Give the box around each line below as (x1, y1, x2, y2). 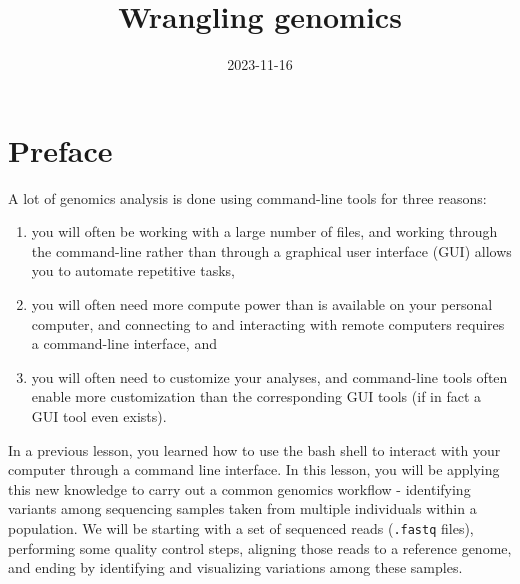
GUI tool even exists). (31, 406, 167, 426)
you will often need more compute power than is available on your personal (31, 294, 493, 315)
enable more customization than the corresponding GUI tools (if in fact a (31, 386, 482, 407)
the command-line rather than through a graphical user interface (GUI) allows (31, 240, 512, 261)
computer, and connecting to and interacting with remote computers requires (31, 313, 505, 334)
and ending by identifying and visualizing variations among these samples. (8, 557, 463, 578)
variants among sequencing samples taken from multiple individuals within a (8, 498, 477, 519)
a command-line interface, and (31, 333, 217, 354)
